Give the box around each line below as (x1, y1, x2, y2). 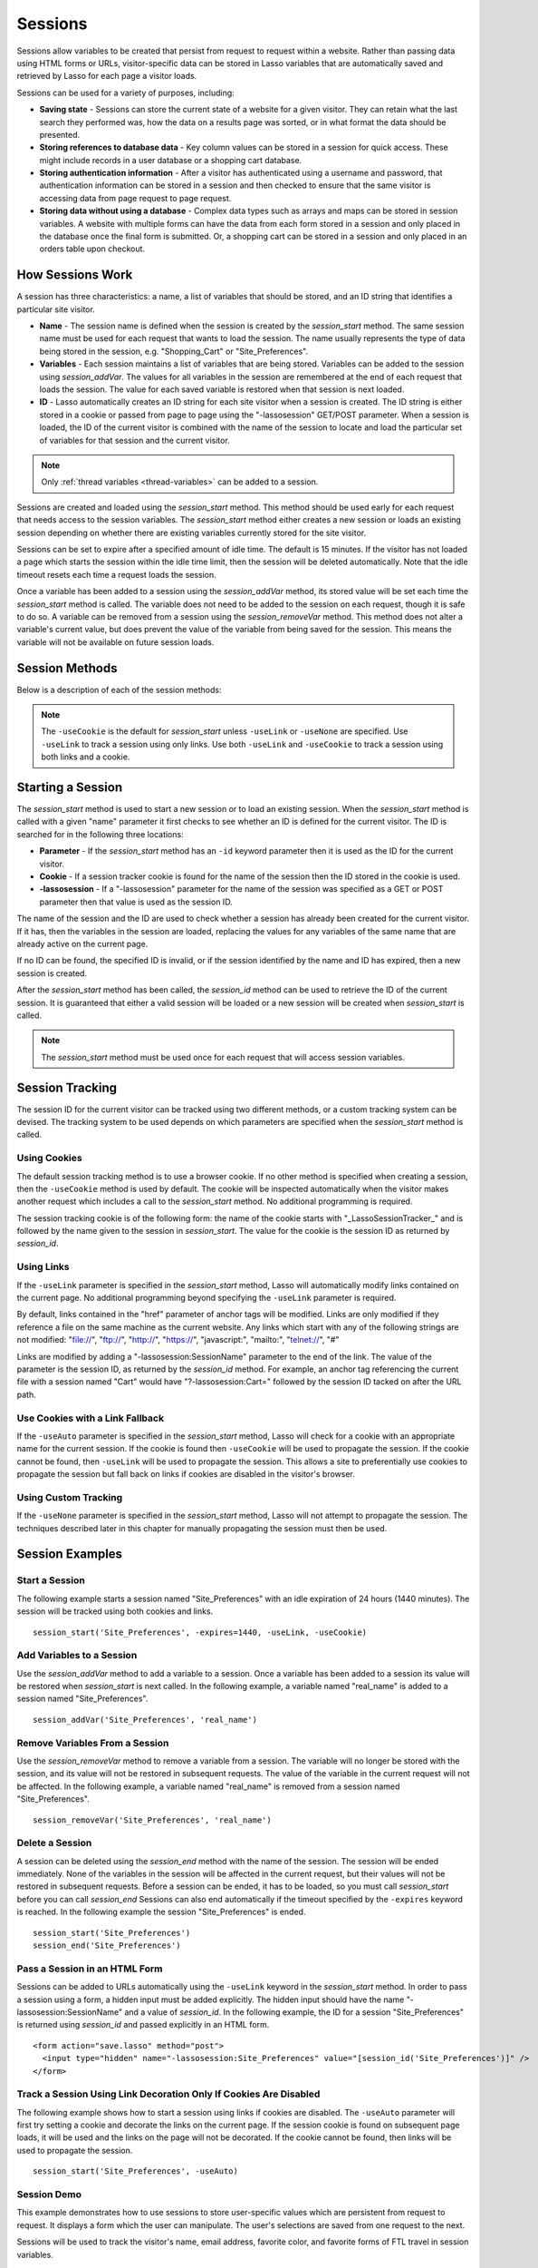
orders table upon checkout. (39, 243, 145, 254)
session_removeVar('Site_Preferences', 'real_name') (33, 1814, 272, 1825)
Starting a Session (16, 779, 122, 795)
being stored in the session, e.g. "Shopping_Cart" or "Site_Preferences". (39, 346, 309, 357)
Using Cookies (16, 1152, 82, 1165)
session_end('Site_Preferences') (33, 1941, 181, 1950)
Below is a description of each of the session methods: (16, 684, 222, 695)
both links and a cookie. (41, 751, 130, 762)
